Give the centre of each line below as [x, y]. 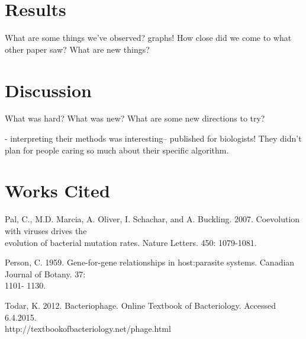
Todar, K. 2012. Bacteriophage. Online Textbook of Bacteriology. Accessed [140, 305]
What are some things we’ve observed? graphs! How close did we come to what [148, 38]
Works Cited [57, 191]
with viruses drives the [46, 230]
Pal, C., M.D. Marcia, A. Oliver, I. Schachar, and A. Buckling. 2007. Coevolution [152, 219]
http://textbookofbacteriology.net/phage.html [88, 329]
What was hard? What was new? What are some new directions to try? [135, 118]
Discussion [48, 90]
